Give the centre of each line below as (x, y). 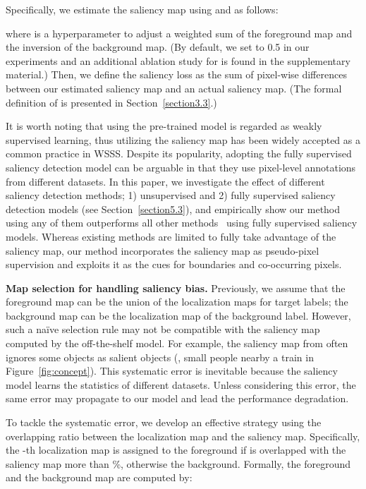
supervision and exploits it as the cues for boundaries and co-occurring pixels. (174, 264)
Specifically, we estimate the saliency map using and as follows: (142, 9)
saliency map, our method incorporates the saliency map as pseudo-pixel (163, 250)
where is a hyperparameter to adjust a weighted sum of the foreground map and (179, 33)
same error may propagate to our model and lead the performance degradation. (177, 398)
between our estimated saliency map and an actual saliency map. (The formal (174, 88)
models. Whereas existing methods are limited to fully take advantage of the (171, 236)
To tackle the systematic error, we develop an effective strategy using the (164, 422)
